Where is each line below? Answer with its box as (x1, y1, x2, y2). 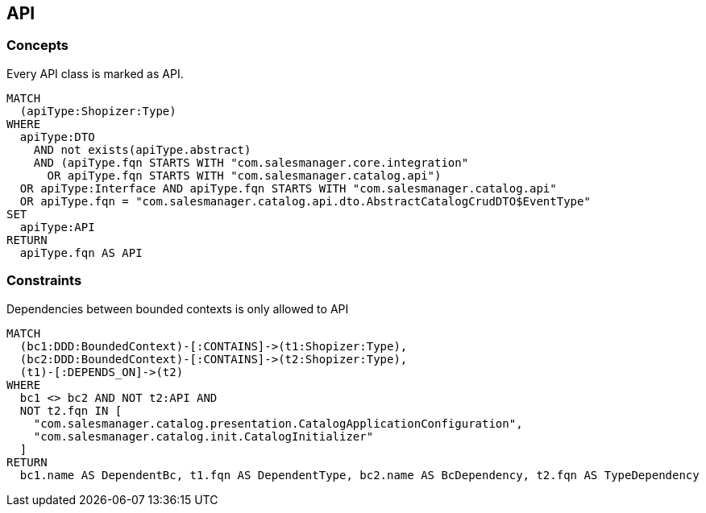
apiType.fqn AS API (19, 246, 143, 259)
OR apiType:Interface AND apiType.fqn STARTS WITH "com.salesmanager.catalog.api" (19, 181, 557, 195)
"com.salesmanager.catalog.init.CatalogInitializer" (33, 429, 374, 443)
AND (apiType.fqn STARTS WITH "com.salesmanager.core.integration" (33, 155, 469, 169)
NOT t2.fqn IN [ (19, 403, 123, 417)
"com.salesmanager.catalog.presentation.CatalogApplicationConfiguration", (33, 416, 523, 430)
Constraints (6, 272, 82, 289)
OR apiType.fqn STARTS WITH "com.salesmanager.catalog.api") (47, 168, 442, 182)
